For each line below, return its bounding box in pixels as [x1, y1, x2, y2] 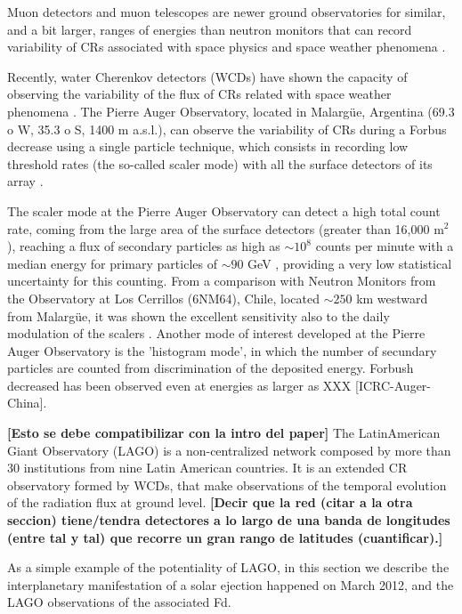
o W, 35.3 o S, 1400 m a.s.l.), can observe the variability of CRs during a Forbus [7, 119, 447, 138]
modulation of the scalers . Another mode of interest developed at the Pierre [7, 324, 426, 343]
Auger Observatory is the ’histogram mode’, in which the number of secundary [7, 341, 437, 360]
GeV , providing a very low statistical [247, 254, 452, 272]
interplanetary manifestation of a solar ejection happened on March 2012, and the [7, 575, 454, 594]
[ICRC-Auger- [355, 376, 432, 394]
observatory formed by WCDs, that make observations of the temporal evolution [7, 475, 447, 494]
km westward [356, 288, 428, 307]
